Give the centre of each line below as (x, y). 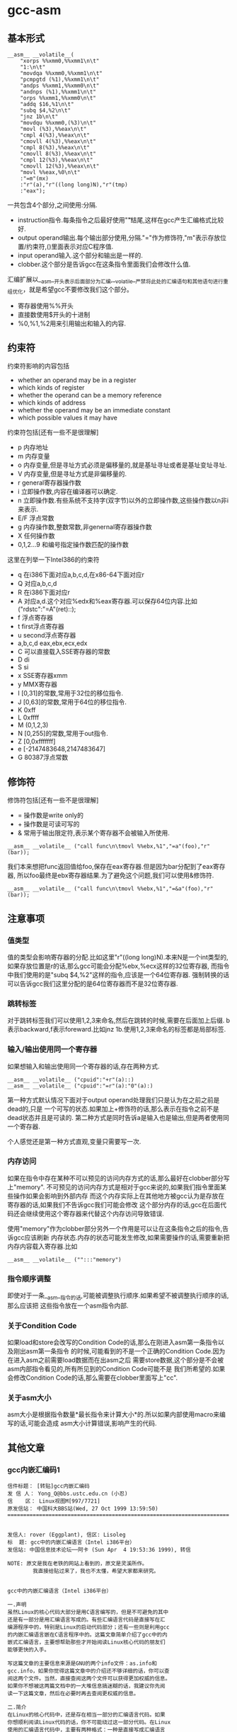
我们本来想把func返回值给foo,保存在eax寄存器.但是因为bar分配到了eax (110, 867)
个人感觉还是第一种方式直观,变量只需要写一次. (74, 1141)
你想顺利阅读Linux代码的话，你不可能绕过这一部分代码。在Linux (89, 1722)
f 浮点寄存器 (35, 618)
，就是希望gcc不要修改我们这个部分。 (77, 289)
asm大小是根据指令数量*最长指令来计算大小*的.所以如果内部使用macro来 (114, 1414)
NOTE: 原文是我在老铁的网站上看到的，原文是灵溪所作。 (77, 1564)
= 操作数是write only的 (50, 815)
